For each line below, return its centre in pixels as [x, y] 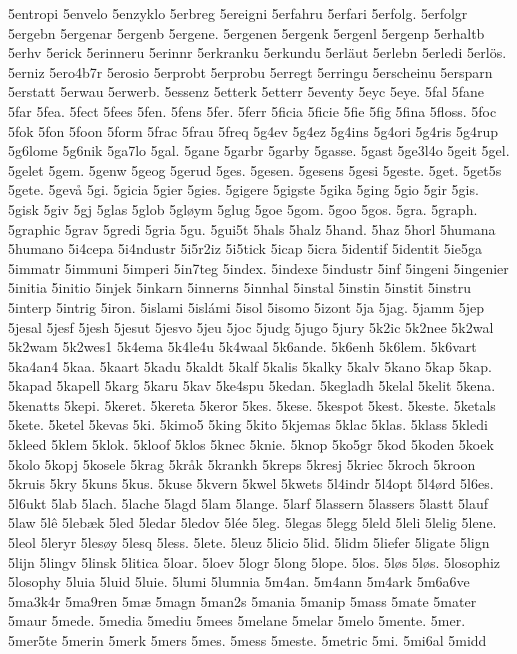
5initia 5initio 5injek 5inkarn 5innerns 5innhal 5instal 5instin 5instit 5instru [240, 287]
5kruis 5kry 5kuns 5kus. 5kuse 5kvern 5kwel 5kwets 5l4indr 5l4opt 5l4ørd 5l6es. [251, 483]
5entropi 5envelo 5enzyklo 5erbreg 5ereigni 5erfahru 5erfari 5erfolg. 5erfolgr [238, 13]
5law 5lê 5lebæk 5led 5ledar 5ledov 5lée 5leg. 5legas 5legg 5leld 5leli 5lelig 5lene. [252, 522]
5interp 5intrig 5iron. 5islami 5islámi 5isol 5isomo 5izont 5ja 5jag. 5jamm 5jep [246, 306]
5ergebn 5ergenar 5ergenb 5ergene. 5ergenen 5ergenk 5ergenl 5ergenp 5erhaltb [246, 32]
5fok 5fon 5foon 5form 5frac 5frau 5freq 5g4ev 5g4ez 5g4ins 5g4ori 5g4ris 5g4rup [253, 130]
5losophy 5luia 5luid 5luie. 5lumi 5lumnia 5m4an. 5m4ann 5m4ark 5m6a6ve [239, 581]
